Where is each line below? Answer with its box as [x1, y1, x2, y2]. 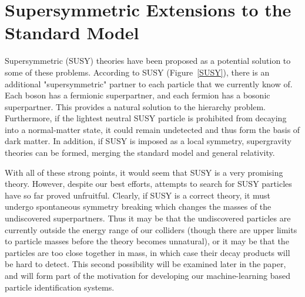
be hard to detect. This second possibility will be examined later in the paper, [5, 258, 286, 270]
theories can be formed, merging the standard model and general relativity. [5, 146, 275, 159]
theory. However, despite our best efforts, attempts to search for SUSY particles [5, 177, 292, 190]
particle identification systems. [5, 281, 115, 293]
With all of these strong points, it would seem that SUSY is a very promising [5, 166, 283, 178]
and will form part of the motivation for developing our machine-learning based [5, 269, 291, 281]
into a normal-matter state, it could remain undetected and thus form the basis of [5, 123, 300, 135]
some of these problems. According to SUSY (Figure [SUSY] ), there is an [5, 66, 270, 78]
